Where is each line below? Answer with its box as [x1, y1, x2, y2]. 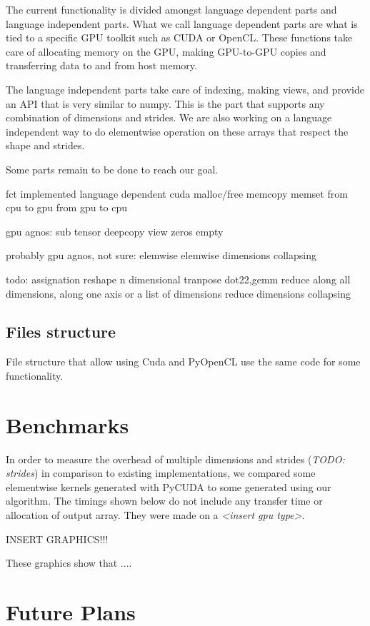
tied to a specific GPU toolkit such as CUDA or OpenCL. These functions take [6, 30, 353, 45]
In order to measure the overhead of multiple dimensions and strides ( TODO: [6, 451, 345, 466]
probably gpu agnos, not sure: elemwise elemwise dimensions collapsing [6, 248, 316, 263]
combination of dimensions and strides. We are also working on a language [6, 110, 332, 125]
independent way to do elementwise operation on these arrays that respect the [6, 123, 349, 138]
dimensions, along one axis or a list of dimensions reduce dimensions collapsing [6, 286, 351, 301]
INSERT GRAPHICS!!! [6, 531, 109, 546]
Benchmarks [6, 410, 129, 439]
